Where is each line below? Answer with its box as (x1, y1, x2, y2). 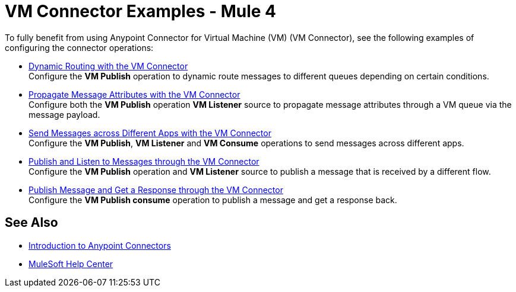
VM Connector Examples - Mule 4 (5, 1, 277, 21)
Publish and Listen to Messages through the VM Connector (29, 156, 259, 166)
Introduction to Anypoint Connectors (29, 240, 171, 251)
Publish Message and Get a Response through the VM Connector (29, 184, 283, 195)
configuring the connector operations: (5, 42, 154, 53)
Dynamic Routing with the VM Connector (29, 60, 188, 71)
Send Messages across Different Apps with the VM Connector (29, 127, 271, 138)
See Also (5, 215, 58, 230)
